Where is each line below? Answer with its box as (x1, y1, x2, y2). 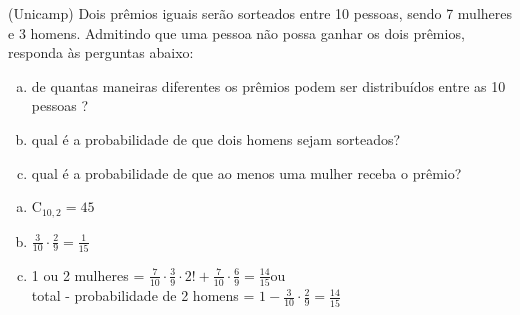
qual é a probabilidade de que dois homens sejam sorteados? (31, 128, 401, 149)
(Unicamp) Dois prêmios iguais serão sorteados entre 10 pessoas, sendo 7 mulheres (8, 3, 512, 23)
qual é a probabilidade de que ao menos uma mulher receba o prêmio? (31, 162, 462, 183)
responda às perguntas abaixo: (8, 42, 194, 63)
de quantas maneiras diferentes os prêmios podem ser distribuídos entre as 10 (31, 75, 506, 96)
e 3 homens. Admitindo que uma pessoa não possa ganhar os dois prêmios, (8, 22, 465, 43)
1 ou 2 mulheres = (31, 264, 145, 285)
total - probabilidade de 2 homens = (31, 285, 255, 306)
